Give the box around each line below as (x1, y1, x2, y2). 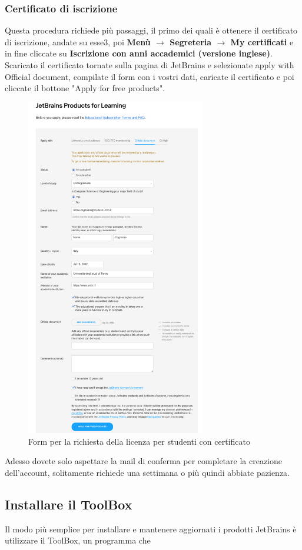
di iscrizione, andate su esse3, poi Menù (5, 35, 151, 48)
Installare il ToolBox (5, 495, 132, 513)
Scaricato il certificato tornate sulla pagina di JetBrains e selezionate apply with (5, 59, 294, 71)
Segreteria (170, 35, 212, 48)
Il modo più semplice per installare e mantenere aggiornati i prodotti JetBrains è (5, 522, 297, 535)
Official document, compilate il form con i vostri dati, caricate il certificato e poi (5, 70, 294, 82)
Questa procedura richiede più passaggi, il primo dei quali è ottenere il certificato (5, 24, 298, 36)
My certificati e (230, 35, 294, 48)
